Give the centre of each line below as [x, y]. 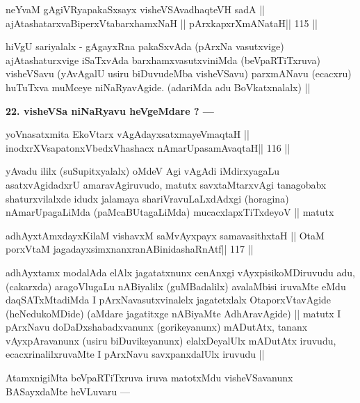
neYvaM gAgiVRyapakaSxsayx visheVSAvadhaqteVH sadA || [136, 9]
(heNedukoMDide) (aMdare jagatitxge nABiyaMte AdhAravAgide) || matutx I [173, 313]
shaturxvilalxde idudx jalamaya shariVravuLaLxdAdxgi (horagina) [147, 198]
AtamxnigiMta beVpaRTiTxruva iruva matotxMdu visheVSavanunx [149, 378]
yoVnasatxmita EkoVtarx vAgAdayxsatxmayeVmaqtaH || [128, 134]
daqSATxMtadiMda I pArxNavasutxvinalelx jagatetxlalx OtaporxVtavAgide [169, 300]
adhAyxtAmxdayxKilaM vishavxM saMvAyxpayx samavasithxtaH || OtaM [165, 235]
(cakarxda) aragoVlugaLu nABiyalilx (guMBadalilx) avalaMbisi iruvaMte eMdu [176, 286]
